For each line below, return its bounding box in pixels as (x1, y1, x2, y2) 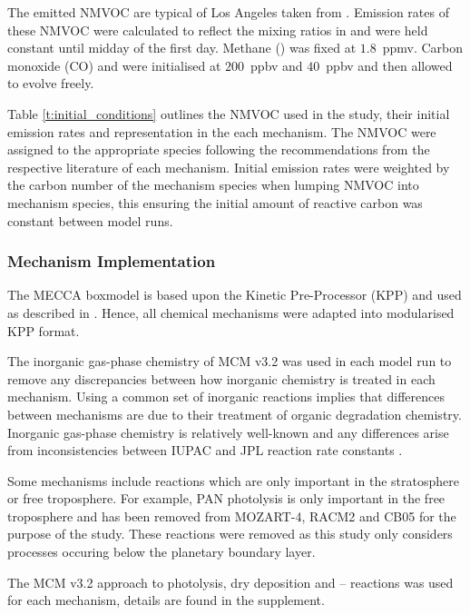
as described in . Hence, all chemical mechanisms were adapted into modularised (7, 303, 455, 322)
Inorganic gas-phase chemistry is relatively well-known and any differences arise (7, 422, 449, 441)
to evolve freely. (7, 74, 94, 93)
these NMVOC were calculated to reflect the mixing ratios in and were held (7, 20, 428, 39)
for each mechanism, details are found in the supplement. (7, 590, 325, 610)
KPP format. (7, 321, 80, 340)
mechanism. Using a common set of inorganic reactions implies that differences (7, 387, 445, 406)
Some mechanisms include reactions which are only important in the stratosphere (7, 471, 459, 490)
